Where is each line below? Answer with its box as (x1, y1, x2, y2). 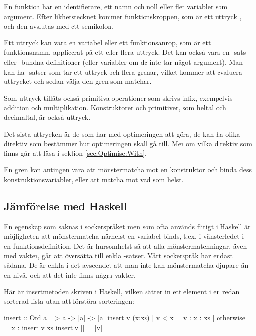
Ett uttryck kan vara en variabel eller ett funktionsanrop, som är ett (4, 37, 211, 47)
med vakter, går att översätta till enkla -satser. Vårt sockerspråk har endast (4, 250, 233, 261)
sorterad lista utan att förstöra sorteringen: (4, 296, 134, 306)
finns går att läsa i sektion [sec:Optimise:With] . (4, 148, 147, 158)
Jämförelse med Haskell (4, 198, 127, 213)
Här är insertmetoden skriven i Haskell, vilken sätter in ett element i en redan (4, 286, 240, 297)
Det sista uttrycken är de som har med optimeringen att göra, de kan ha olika (4, 128, 240, 139)
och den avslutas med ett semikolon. (4, 21, 113, 31)
